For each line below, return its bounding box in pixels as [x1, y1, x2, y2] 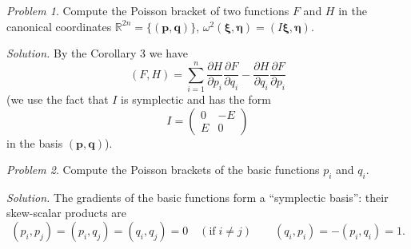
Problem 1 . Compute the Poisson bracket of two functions [6, 2, 289, 18]
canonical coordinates [6, 18, 112, 34]
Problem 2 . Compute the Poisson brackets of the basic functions [6, 161, 320, 178]
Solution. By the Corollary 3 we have [6, 45, 188, 61]
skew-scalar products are [6, 204, 127, 221]
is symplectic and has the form [121, 90, 271, 107]
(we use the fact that [6, 90, 109, 107]
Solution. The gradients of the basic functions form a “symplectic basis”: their [6, 188, 389, 205]
